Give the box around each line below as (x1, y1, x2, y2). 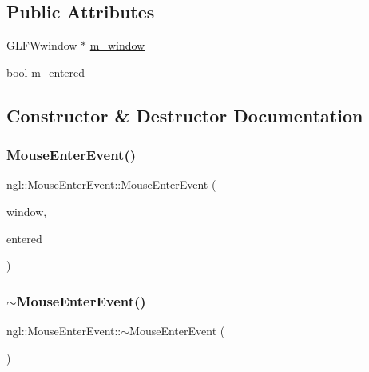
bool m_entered (6, 63, 85, 80)
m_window (89, 37, 145, 54)
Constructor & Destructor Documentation (6, 102, 363, 127)
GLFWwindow (6, 37, 77, 54)
